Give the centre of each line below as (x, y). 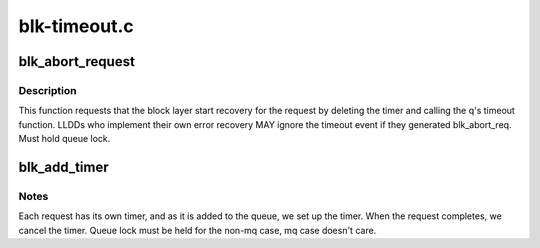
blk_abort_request (76, 61)
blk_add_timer (63, 166)
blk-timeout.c (76, 26)
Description (47, 90)
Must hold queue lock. (64, 139)
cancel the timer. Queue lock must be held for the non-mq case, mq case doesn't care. (197, 230)
